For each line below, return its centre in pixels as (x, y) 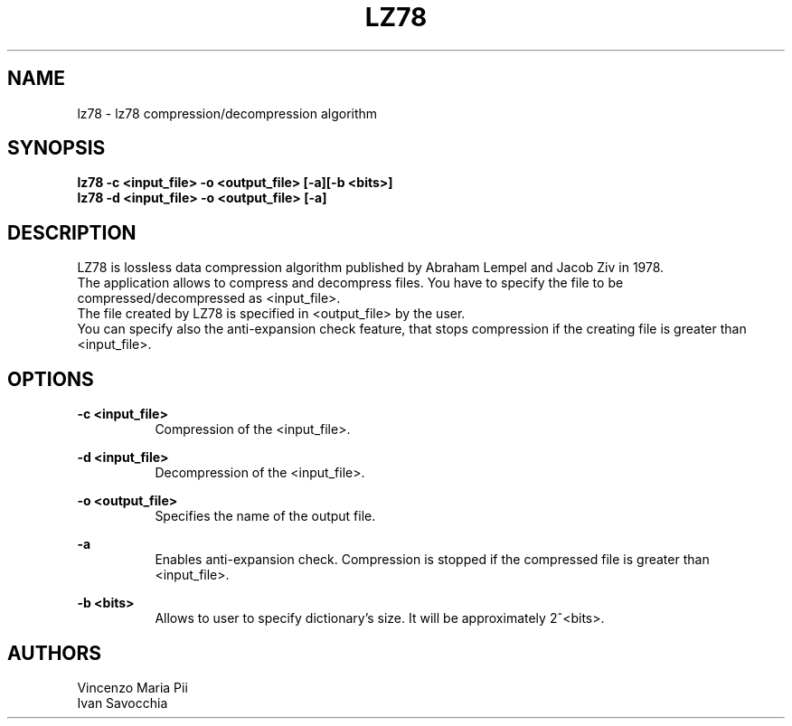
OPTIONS (51, 379)
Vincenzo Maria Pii (132, 687)
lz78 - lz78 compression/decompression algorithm (227, 113)
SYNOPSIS (57, 148)
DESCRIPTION (72, 232)
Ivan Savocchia (123, 702)
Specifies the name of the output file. (265, 516)
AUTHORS (55, 653)
